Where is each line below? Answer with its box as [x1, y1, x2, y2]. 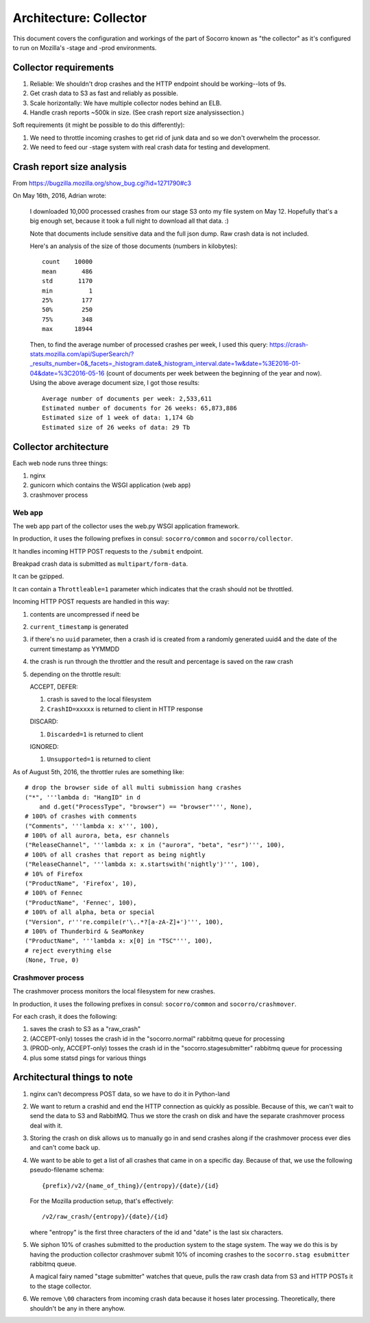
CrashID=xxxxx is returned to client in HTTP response [47, 704, 203, 713]
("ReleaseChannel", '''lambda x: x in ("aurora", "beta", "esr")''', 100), [25, 841, 285, 849]
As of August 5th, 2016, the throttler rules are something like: [12, 767, 184, 776]
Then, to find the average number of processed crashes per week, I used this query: [29, 340, 269, 349]
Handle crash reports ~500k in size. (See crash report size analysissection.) [29, 108, 245, 116]
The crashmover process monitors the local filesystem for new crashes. [12, 987, 216, 996]
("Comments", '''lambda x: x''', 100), [25, 822, 159, 830]
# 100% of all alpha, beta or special [25, 908, 156, 916]
